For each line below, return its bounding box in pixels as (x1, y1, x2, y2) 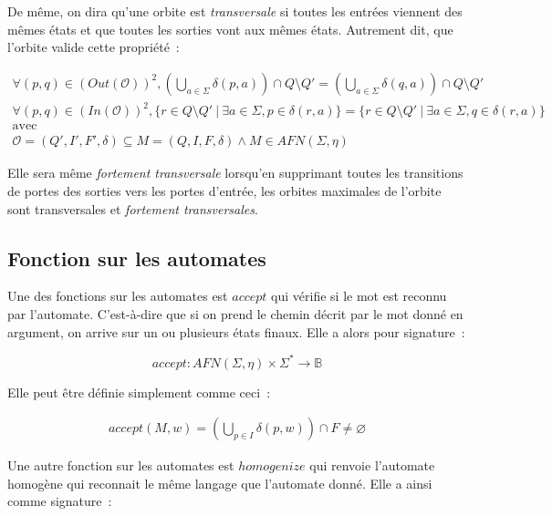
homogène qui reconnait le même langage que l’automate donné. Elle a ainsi (7, 473, 432, 492)
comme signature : (7, 491, 112, 511)
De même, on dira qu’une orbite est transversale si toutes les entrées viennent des (7, 2, 463, 20)
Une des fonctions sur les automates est (7, 286, 228, 305)
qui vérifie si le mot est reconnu (271, 286, 447, 305)
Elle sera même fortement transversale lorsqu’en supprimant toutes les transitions (7, 163, 463, 182)
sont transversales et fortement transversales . (7, 199, 258, 218)
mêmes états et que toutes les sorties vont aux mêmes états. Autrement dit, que (7, 19, 453, 38)
